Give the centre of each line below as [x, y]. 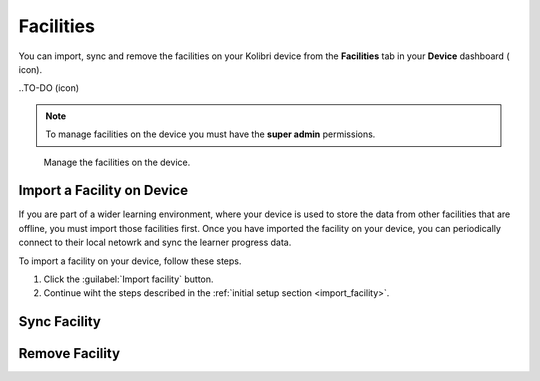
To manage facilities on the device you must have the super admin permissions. [210, 134]
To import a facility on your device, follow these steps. [130, 261]
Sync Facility [60, 321]
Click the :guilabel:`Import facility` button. [128, 279]
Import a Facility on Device [103, 190]
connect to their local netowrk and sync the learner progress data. [155, 242]
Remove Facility [69, 353]
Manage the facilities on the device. [117, 162]
